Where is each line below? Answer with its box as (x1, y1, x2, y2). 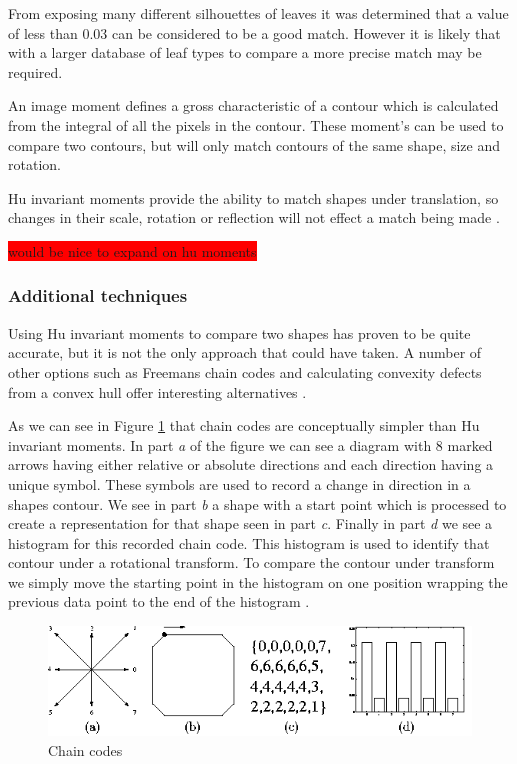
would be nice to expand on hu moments (8, 240, 257, 261)
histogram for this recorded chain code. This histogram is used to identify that (8, 532, 490, 553)
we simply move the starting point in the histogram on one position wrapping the (8, 571, 508, 592)
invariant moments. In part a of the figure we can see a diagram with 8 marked (8, 434, 493, 455)
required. (8, 61, 63, 82)
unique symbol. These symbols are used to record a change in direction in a (8, 473, 471, 494)
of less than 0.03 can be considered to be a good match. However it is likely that (8, 22, 501, 43)
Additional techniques (8, 283, 188, 308)
